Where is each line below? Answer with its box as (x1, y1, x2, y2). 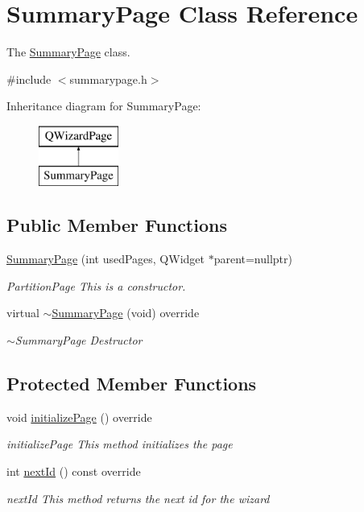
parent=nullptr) (213, 250, 292, 267)
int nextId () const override (6, 463, 141, 480)
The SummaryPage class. (6, 43, 130, 60)
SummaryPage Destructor (14, 332, 143, 349)
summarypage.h (69, 70, 147, 87)
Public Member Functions (6, 213, 227, 237)
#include (6, 70, 52, 87)
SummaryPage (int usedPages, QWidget (6, 250, 205, 267)
